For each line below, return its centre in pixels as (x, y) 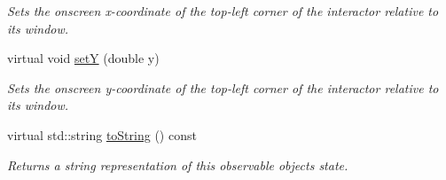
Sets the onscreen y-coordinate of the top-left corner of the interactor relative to (223, 87)
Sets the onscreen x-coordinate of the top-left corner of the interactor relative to (223, 11)
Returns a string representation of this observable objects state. (178, 164)
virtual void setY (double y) (83, 58)
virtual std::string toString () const (102, 134)
